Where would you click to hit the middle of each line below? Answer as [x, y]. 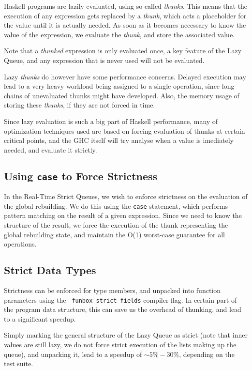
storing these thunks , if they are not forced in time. [80, 105]
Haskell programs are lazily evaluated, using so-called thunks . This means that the [126, 6]
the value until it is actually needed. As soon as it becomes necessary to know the [125, 25]
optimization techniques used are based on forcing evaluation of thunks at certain [125, 131]
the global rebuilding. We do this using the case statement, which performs [116, 206]
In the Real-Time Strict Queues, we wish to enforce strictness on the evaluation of [126, 196]
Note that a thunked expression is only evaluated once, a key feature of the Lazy [123, 51]
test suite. [19, 363]
